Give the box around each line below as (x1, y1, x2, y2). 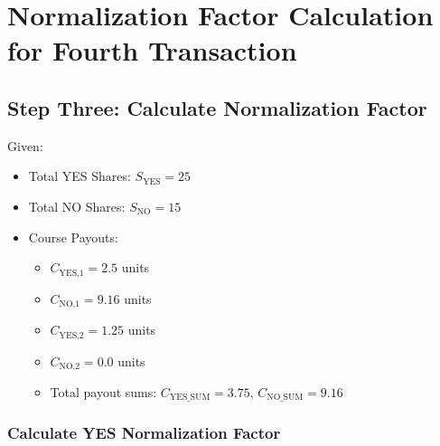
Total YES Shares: (28, 166, 131, 185)
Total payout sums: (50, 382, 157, 401)
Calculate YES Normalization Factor (7, 422, 281, 444)
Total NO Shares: (28, 196, 126, 215)
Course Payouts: (28, 227, 118, 246)
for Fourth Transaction (7, 32, 297, 69)
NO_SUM (267, 393, 304, 403)
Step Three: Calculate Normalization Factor (7, 93, 427, 121)
